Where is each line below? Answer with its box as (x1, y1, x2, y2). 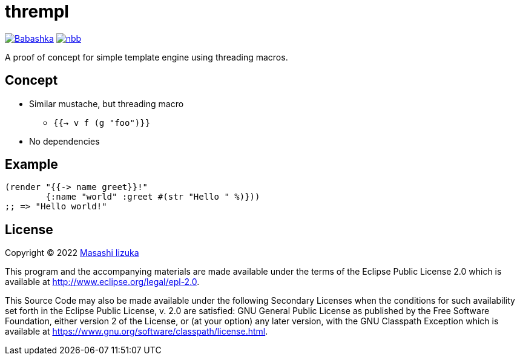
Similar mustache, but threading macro (29, 98, 184, 109)
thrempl (5, 1, 69, 22)
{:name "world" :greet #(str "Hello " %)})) (45, 192, 260, 202)
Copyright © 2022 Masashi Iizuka (5, 247, 139, 258)
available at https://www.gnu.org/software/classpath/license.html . (5, 326, 268, 337)
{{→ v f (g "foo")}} (53, 117, 151, 128)
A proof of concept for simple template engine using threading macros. (5, 51, 288, 62)
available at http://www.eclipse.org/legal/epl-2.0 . (5, 277, 200, 287)
